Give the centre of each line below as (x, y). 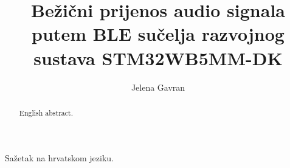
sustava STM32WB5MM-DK (158, 58)
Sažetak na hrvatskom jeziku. (60, 157)
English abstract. (46, 112)
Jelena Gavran (158, 87)
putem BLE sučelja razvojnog (158, 34)
